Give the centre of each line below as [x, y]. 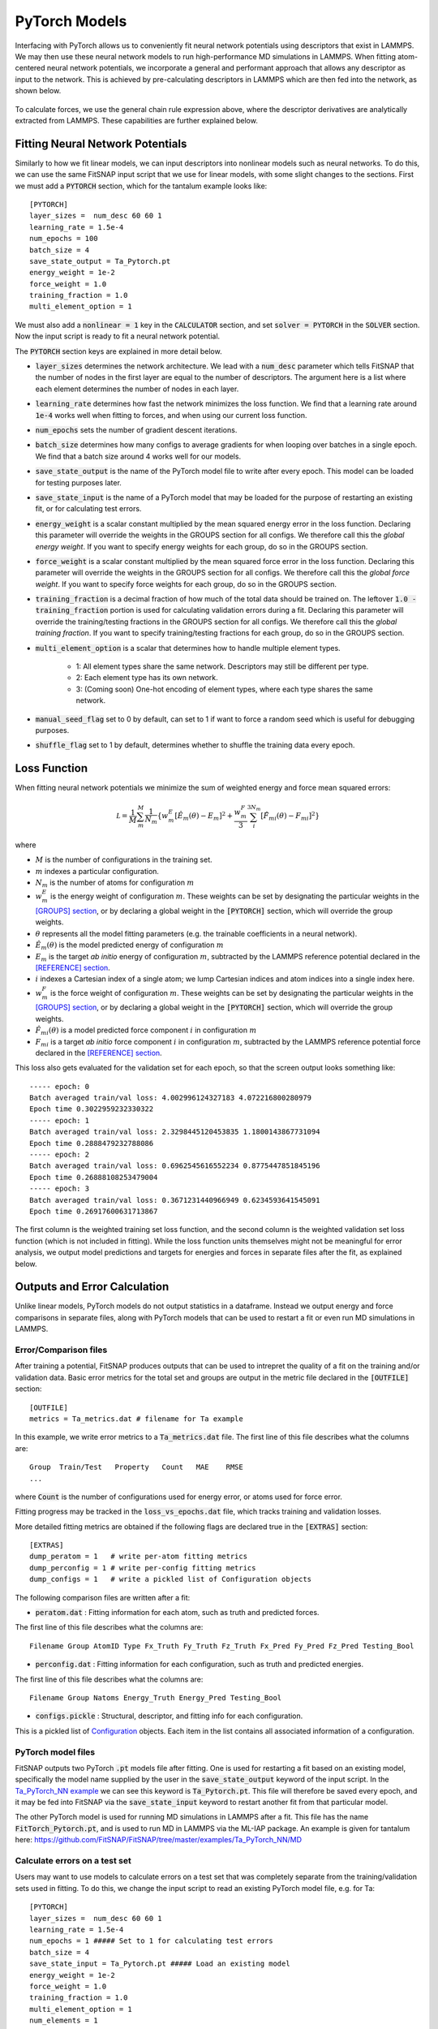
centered [30, 68]
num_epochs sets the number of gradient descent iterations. [136, 430]
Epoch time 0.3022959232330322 [92, 1109]
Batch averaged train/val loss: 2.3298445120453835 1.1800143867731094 [175, 1132]
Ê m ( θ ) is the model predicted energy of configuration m [130, 946]
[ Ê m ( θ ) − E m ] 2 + [204, 816]
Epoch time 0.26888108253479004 [94, 1177]
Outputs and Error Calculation [92, 1287]
